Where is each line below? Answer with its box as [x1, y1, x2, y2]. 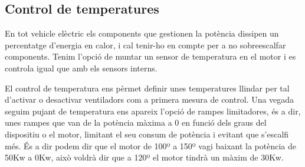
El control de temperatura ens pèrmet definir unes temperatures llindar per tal [5, 81, 290, 94]
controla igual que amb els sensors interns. [5, 61, 158, 74]
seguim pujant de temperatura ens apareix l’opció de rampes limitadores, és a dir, [5, 104, 301, 117]
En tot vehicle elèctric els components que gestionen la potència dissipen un [5, 27, 279, 40]
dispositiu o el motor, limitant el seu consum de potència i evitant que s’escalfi [5, 127, 289, 140]
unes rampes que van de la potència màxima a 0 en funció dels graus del [5, 116, 267, 129]
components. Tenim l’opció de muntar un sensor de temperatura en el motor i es [5, 50, 296, 63]
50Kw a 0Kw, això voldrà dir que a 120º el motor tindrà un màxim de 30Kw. [5, 151, 284, 163]
